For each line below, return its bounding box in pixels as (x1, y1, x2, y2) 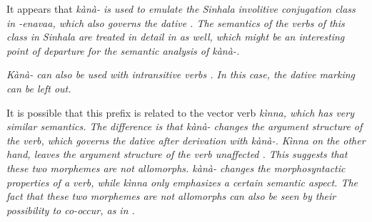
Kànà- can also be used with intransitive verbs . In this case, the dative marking (6, 67, 355, 82)
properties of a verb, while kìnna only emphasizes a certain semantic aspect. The (6, 174, 358, 189)
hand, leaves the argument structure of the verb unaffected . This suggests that (6, 147, 348, 162)
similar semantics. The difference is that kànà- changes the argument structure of (6, 119, 363, 134)
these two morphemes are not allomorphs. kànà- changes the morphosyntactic (6, 160, 346, 175)
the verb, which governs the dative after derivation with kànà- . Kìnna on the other (6, 132, 366, 147)
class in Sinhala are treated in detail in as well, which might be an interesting (6, 29, 345, 44)
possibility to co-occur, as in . (6, 202, 135, 217)
